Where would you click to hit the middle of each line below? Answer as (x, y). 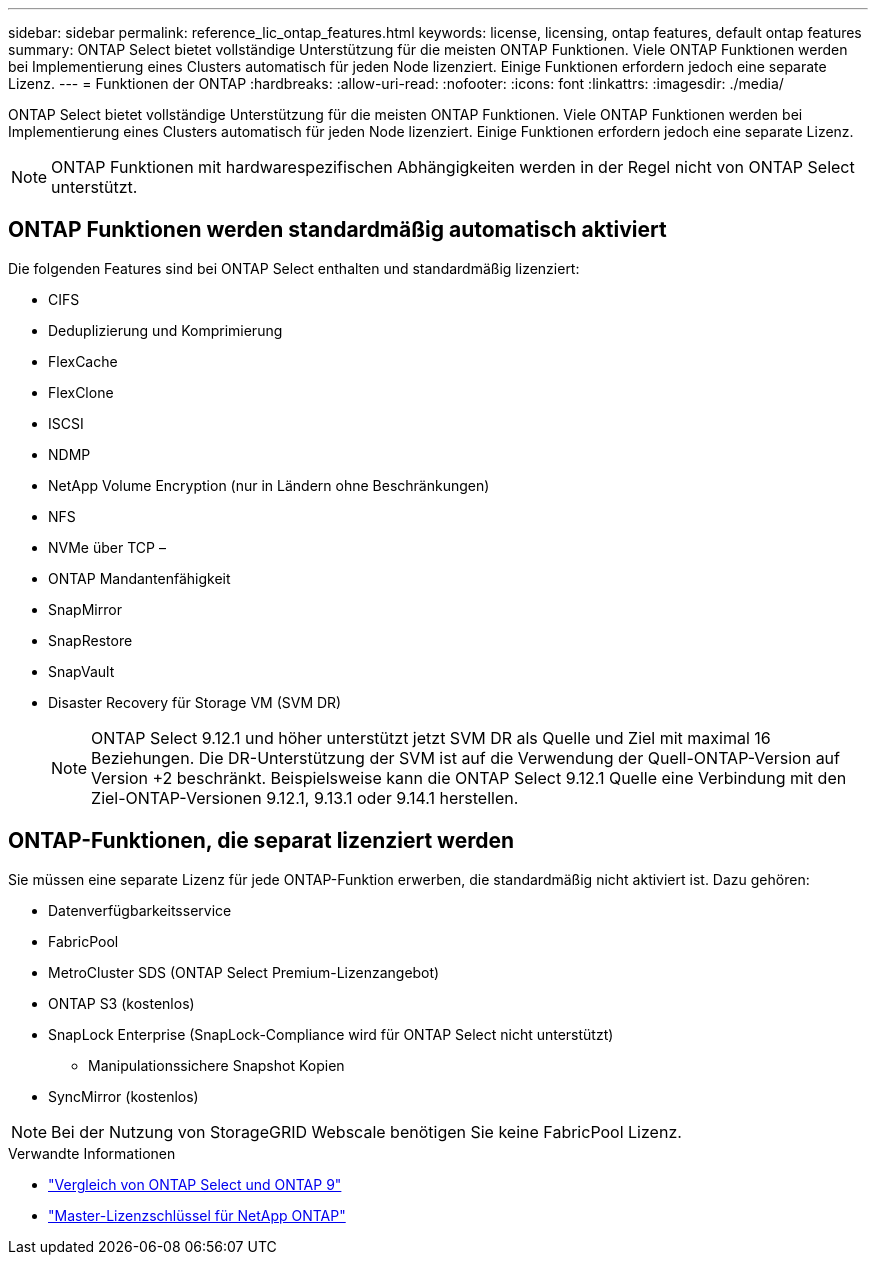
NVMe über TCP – (107, 547)
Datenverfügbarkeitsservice (140, 910)
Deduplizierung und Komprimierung (165, 330)
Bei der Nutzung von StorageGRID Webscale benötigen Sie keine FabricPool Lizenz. (366, 1131)
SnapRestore (90, 640)
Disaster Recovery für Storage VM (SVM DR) (195, 702)
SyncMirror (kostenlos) (123, 1096)
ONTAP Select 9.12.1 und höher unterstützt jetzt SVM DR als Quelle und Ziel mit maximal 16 (431, 737)
